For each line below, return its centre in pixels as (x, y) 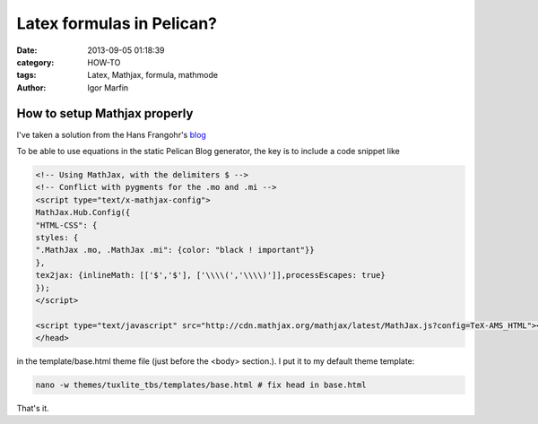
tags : (26, 75)
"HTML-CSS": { (66, 225)
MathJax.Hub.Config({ (83, 212)
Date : (27, 50)
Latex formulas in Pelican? (117, 23)
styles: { (57, 237)
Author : (31, 87)
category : (35, 62)
